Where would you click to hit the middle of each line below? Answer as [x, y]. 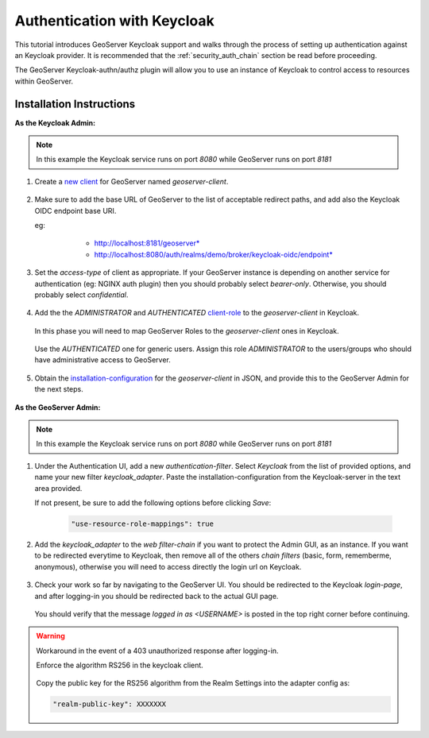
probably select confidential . [81, 295]
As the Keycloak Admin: [55, 122]
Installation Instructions [75, 104]
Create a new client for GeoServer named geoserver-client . [131, 181]
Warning [50, 636]
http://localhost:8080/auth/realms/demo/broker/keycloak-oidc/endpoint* [213, 254]
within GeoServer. [44, 81]
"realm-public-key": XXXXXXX [110, 704]
